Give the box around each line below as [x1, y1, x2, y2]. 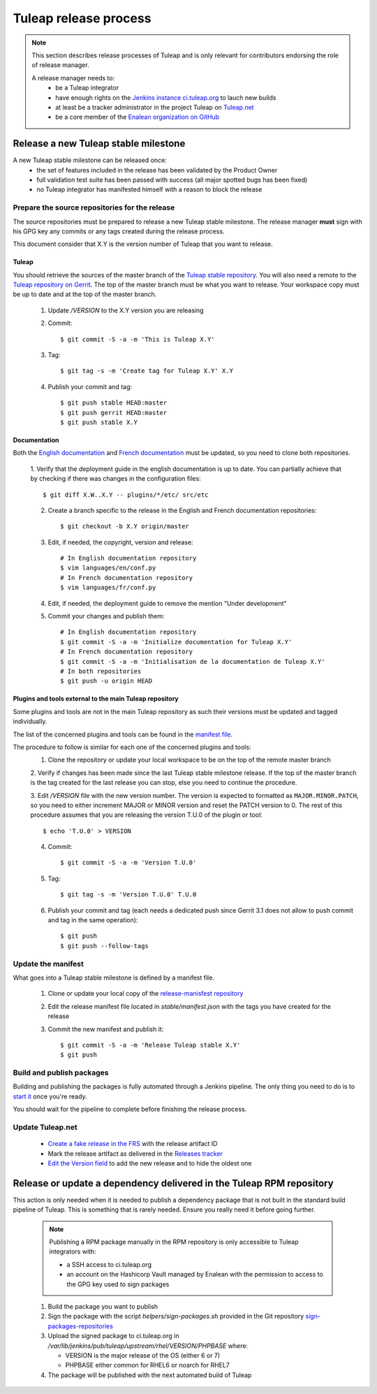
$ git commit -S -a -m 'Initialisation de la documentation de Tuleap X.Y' [60, 658, 325, 665]
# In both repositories [60, 667, 142, 675]
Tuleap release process [13, 10, 151, 26]
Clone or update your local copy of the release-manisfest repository [47, 989, 244, 998]
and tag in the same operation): [47, 916, 138, 924]
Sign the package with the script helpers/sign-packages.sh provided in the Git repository [47, 1312, 304, 1321]
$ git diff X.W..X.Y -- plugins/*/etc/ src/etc [43, 491, 209, 499]
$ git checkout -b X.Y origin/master [60, 523, 190, 530]
